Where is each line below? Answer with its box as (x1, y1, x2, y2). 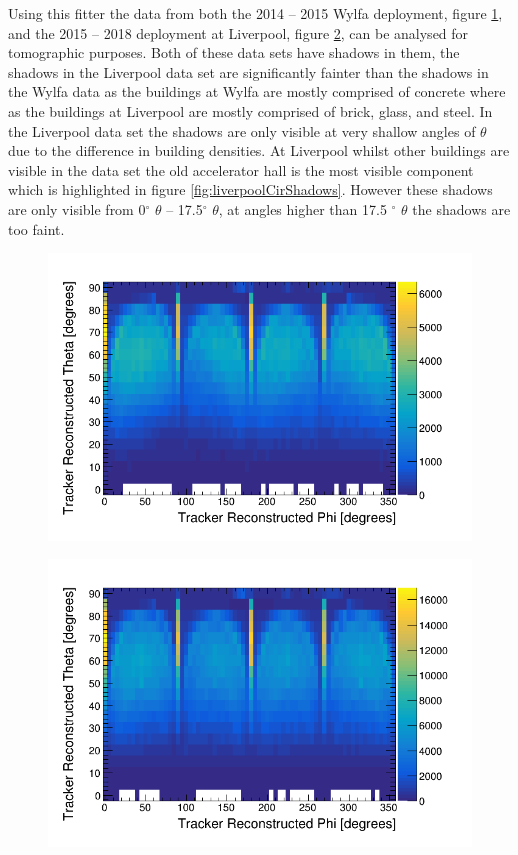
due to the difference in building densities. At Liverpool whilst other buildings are (8, 140, 510, 161)
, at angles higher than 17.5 (218, 198, 387, 219)
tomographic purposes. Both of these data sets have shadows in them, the (8, 42, 460, 63)
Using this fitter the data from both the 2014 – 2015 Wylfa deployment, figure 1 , (8, 3, 503, 23)
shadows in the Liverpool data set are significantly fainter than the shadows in (8, 61, 489, 82)
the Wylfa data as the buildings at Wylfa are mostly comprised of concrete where (8, 81, 506, 102)
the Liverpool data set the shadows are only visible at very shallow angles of (8, 120, 476, 141)
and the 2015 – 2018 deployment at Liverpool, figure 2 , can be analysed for (8, 22, 469, 43)
